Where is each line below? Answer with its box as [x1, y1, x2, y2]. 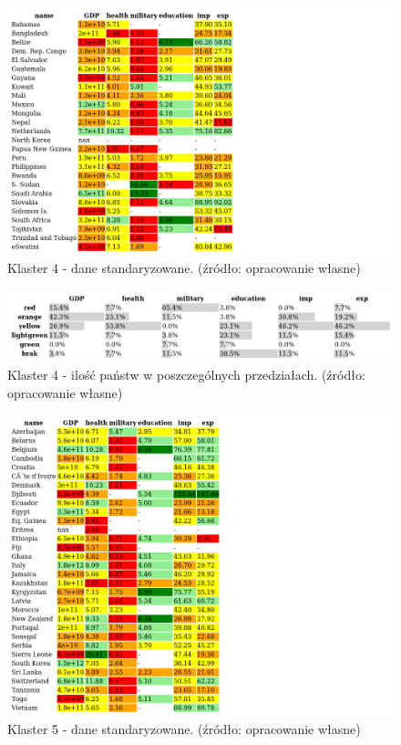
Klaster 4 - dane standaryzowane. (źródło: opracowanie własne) [7, 257, 361, 277]
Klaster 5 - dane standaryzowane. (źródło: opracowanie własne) [7, 719, 361, 738]
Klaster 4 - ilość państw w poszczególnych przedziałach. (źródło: [7, 365, 365, 383]
